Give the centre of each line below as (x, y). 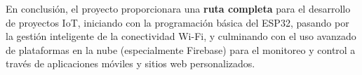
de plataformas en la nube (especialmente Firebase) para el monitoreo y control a (181, 49)
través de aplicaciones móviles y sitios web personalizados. (130, 63)
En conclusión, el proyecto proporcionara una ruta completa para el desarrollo (178, 8)
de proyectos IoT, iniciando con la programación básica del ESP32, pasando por (177, 22)
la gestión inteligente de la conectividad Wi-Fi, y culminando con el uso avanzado (181, 36)
